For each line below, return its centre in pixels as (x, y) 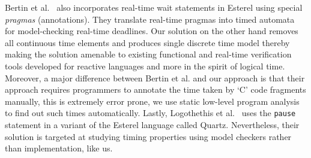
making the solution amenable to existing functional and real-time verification (148, 54)
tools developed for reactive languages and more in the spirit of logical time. (145, 66)
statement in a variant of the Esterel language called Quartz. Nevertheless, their (152, 124)
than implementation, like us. (59, 148)
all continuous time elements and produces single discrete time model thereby (147, 42)
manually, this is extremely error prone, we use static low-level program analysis (152, 101)
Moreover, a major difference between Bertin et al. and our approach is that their (155, 78)
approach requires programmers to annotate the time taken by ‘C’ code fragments (155, 89)
